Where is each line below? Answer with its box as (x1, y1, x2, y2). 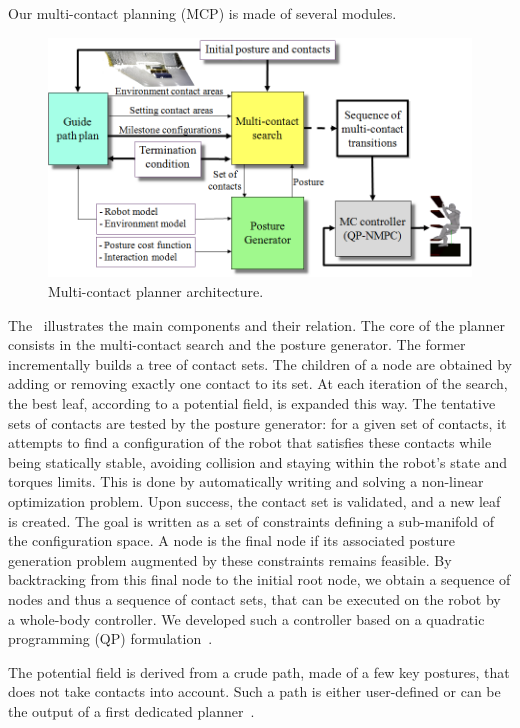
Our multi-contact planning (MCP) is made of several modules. (8, 3, 397, 23)
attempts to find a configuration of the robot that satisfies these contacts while (8, 432, 492, 453)
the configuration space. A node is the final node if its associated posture (8, 530, 455, 551)
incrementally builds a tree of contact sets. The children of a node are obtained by (8, 353, 512, 374)
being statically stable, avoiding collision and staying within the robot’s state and (8, 451, 508, 472)
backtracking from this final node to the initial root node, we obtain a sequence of (8, 569, 511, 590)
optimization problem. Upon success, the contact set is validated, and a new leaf (8, 490, 501, 511)
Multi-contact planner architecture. (48, 281, 264, 301)
